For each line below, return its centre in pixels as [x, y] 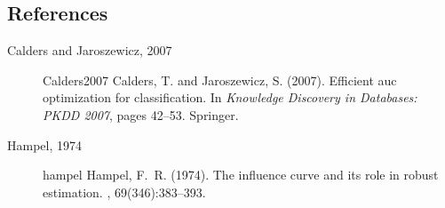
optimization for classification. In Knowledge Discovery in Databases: [230, 97]
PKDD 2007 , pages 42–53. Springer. [141, 114]
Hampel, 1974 [44, 144]
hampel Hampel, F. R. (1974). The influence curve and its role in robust [241, 175]
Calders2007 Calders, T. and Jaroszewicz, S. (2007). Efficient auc [220, 80]
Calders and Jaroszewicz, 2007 [90, 50]
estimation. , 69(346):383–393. [124, 192]
